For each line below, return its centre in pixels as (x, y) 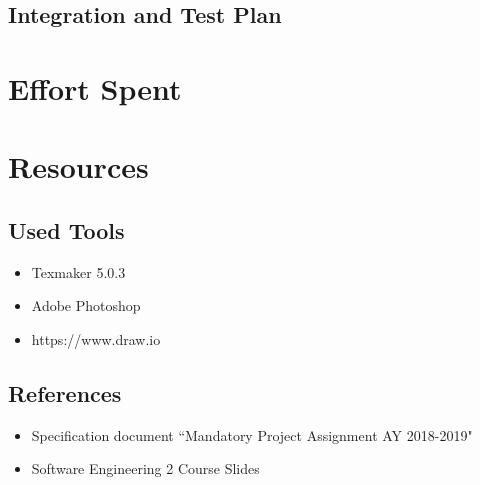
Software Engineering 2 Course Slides (145, 468)
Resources (78, 166)
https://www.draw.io (96, 338)
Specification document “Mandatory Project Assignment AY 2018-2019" (252, 434)
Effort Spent (95, 87)
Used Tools (66, 229)
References (65, 392)
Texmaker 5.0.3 (78, 271)
